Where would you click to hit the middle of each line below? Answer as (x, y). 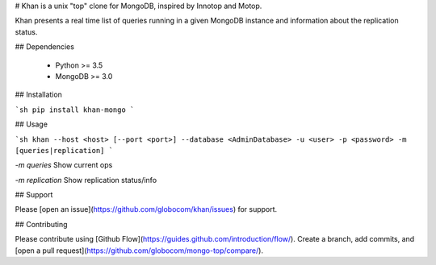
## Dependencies (44, 47)
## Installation (38, 95)
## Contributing (41, 224)
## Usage (31, 124)
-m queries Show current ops (64, 165)
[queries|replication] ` (64, 150)
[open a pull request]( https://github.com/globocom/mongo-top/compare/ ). (139, 251)
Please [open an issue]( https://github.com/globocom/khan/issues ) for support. (146, 209)
